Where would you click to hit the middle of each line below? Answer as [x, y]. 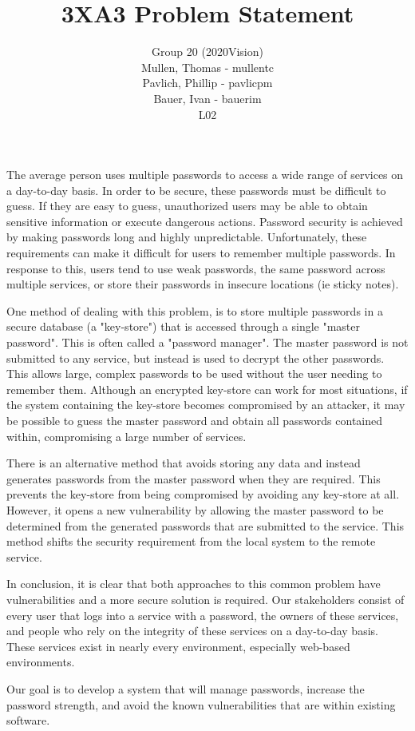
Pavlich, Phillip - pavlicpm [207, 83]
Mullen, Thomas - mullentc [207, 67]
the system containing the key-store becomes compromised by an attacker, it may [206, 405]
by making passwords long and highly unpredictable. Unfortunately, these [187, 237]
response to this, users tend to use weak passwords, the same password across [196, 268]
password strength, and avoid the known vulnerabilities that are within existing [201, 704]
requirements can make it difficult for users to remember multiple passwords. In [201, 253]
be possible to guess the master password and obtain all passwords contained [195, 420]
